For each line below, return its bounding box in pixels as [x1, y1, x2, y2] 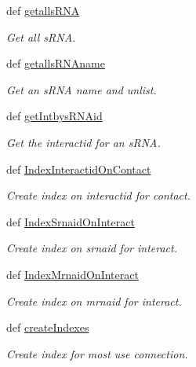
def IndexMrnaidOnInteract [6, 266, 139, 282]
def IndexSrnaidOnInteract [6, 213, 135, 229]
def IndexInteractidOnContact [6, 160, 151, 177]
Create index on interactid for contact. [6, 187, 191, 204]
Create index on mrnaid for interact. [6, 292, 182, 309]
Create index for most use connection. [6, 345, 188, 361]
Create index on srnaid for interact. [6, 240, 177, 256]
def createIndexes [6, 319, 89, 336]
